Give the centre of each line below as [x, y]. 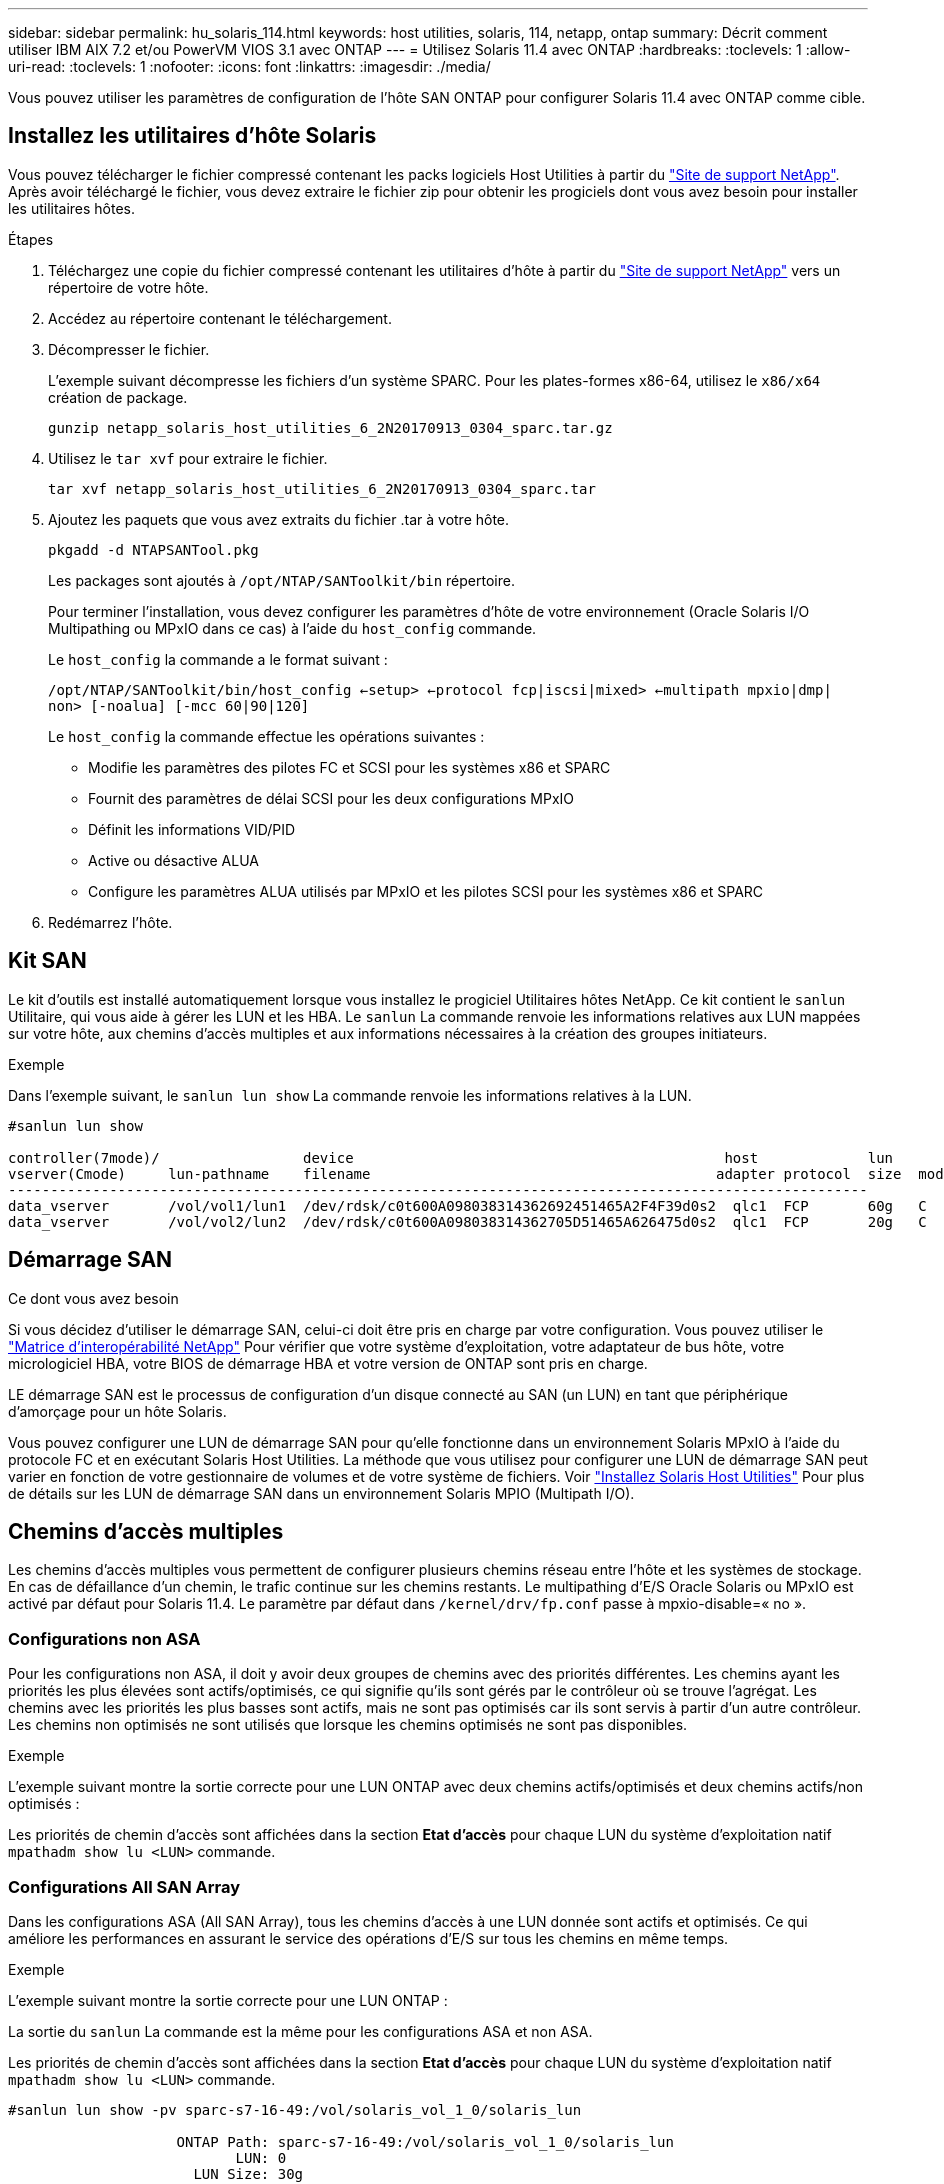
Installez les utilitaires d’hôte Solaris [192, 136]
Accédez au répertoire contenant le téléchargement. [220, 318]
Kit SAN [47, 961]
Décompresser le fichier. [129, 349]
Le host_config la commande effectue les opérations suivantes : [266, 736]
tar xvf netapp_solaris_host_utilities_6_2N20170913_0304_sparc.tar [322, 488]
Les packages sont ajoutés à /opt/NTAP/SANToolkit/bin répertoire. [281, 580]
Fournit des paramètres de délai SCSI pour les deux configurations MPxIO [331, 798]
